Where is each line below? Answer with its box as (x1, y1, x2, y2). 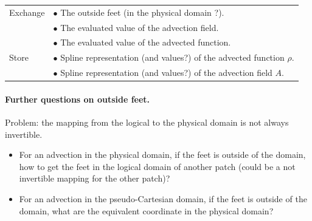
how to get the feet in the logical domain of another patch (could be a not (19, 160, 296, 172)
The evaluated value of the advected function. (60, 36, 231, 49)
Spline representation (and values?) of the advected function (60, 51, 285, 64)
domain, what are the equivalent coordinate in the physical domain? (19, 204, 274, 217)
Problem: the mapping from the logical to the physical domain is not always (5, 116, 289, 129)
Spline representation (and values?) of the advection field (60, 66, 272, 79)
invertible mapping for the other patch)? (19, 172, 170, 185)
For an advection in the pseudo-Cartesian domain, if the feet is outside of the (19, 192, 307, 205)
